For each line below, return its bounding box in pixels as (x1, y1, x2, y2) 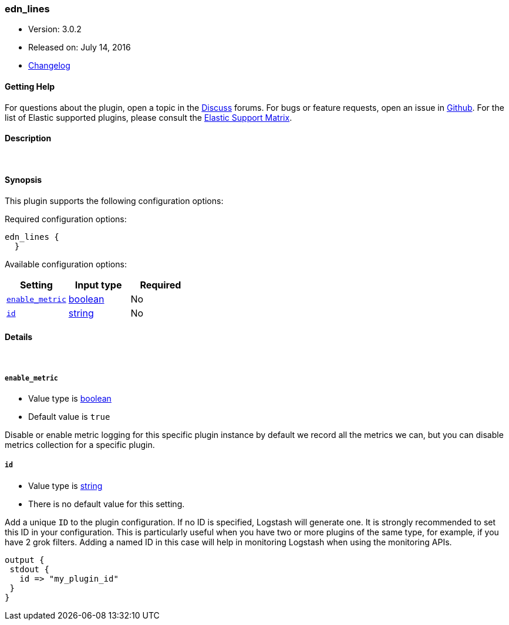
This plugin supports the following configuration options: (5, 196, 224, 206)
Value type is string (28, 480, 103, 491)
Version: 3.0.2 (28, 24, 82, 35)
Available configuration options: (5, 259, 127, 270)
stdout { (9, 564, 49, 574)
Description (5, 133, 52, 144)
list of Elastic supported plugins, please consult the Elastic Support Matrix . (5, 112, 292, 123)
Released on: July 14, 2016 (28, 42, 131, 53)
